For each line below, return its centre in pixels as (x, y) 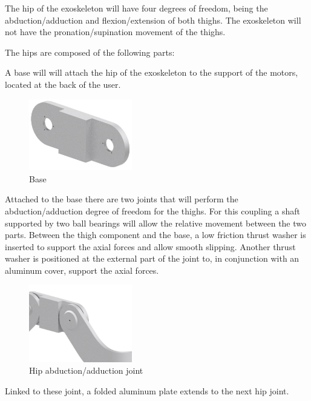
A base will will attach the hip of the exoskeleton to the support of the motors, (152, 72)
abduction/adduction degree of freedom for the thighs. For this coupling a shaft (152, 210)
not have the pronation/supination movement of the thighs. (115, 32)
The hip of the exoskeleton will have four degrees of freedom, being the (136, 8)
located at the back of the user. (63, 84)
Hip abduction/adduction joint (86, 370)
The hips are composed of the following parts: (90, 52)
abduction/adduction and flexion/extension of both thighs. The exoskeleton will (153, 20)
